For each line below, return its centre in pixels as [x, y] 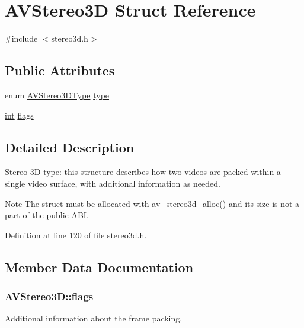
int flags [19, 115]
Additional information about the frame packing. [94, 318]
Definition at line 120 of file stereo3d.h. [76, 235]
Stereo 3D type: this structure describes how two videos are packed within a [143, 172]
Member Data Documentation [99, 267]
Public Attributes [60, 70]
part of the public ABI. [47, 215]
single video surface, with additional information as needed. [113, 183]
